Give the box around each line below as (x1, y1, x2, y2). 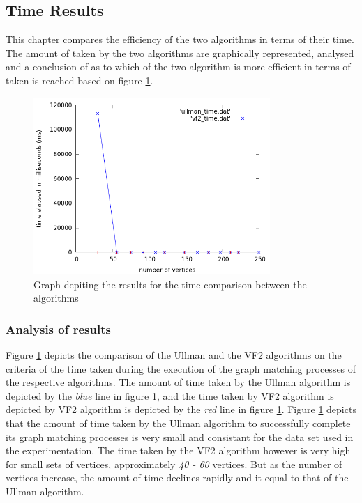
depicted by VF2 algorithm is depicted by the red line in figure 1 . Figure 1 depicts (6, 402, 356, 417)
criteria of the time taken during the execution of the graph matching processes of (6, 361, 356, 376)
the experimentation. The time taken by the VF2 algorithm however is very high (6, 443, 351, 458)
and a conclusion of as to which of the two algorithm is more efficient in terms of (6, 59, 351, 74)
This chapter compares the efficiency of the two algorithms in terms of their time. (6, 32, 354, 47)
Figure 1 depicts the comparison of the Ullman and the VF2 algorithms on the (6, 347, 342, 362)
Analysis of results (6, 320, 111, 337)
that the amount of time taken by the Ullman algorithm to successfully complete (6, 415, 351, 430)
